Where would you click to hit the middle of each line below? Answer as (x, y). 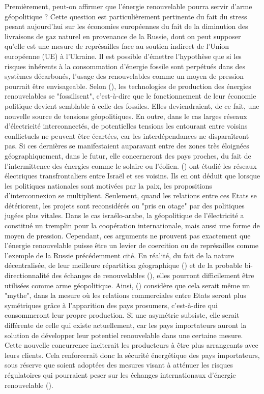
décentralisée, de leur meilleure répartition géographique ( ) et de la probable (124, 265)
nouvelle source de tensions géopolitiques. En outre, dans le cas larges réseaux (126, 116)
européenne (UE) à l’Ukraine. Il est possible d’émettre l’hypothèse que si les (123, 56)
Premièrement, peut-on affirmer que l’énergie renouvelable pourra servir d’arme (128, 6)
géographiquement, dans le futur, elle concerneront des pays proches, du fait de (128, 155)
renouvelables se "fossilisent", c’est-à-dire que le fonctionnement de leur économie (130, 96)
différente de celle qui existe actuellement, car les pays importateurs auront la (126, 325)
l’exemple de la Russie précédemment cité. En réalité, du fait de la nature (119, 255)
